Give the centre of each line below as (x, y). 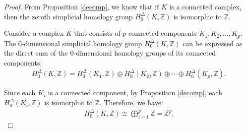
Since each (20, 93)
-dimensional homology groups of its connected (145, 53)
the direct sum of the (36, 53)
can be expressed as (213, 43)
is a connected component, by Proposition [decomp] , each (135, 93)
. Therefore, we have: (131, 102)
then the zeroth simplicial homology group (68, 16)
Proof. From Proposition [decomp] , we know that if (82, 6)
